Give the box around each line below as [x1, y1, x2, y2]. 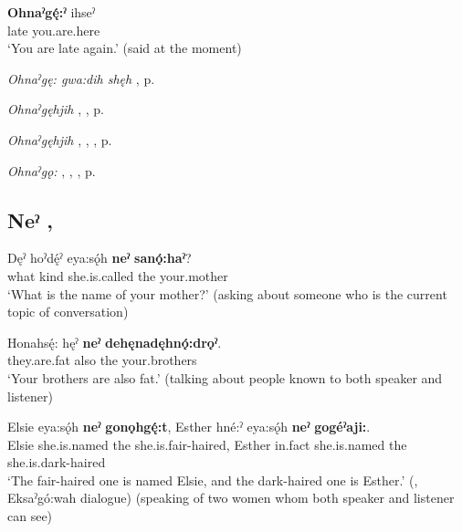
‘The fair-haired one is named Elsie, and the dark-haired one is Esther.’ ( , [7, 470, 418, 489]
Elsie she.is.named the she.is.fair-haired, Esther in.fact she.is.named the [7, 434, 407, 454]
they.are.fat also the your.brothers [7, 350, 197, 370]
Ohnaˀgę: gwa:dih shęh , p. [7, 68, 155, 88]
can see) [7, 506, 53, 526]
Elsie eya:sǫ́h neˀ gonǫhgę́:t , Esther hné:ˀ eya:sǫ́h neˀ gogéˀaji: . [7, 417, 371, 436]
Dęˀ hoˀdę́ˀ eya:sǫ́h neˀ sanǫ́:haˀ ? [7, 248, 192, 267]
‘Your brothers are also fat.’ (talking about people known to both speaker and [7, 368, 443, 387]
